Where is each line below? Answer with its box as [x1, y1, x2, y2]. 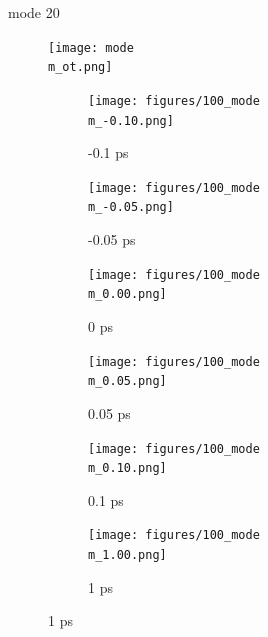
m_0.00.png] [88, 287, 167, 302]
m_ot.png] [48, 60, 113, 75]
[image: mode [48, 40, 134, 55]
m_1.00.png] [88, 548, 167, 563]
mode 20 [8, 2, 60, 22]
